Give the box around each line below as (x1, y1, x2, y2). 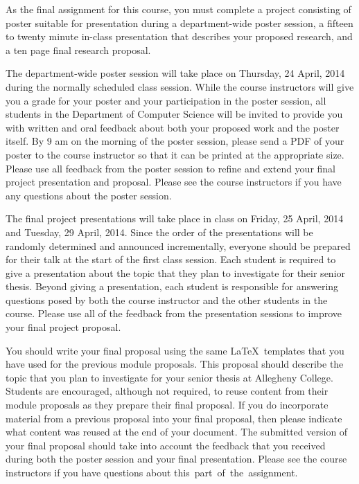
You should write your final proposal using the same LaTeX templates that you (6, 343, 344, 357)
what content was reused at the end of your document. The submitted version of (6, 424, 348, 439)
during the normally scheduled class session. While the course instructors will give (6, 79, 354, 93)
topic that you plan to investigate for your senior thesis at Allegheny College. (6, 370, 333, 384)
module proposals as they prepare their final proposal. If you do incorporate (6, 397, 329, 412)
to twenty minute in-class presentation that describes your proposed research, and (6, 29, 353, 44)
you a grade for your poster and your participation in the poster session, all (6, 93, 326, 107)
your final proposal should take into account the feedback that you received (6, 438, 326, 452)
